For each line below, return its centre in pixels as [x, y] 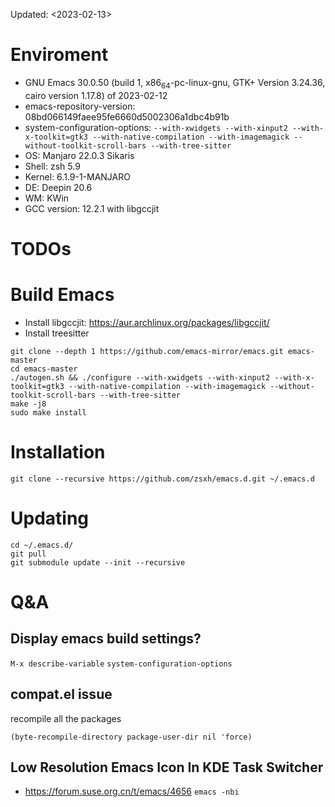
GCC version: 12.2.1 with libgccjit [92, 208]
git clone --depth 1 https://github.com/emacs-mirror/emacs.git [147, 351]
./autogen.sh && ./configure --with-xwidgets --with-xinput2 [140, 377]
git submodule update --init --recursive [98, 562]
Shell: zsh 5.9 [52, 166]
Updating [50, 518]
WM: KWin [47, 198]
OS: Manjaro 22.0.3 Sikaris [79, 155]
